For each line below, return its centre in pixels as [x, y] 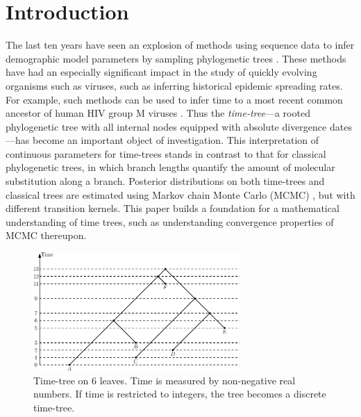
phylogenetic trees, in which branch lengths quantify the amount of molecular [170, 167]
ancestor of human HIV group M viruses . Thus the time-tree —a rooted [158, 113]
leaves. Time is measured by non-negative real [198, 380]
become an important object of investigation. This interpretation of [176, 140]
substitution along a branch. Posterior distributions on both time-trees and [165, 181]
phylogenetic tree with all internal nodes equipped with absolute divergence [166, 126]
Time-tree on [61, 380]
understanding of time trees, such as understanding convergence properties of [170, 221]
